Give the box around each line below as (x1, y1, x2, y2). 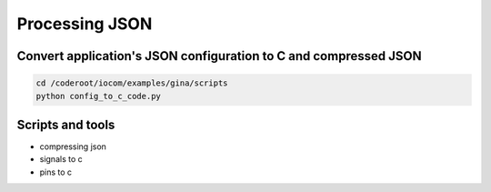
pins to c (39, 167, 73, 177)
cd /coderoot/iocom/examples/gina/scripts (35, 78, 228, 88)
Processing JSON (16, 14, 153, 34)
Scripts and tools (16, 116, 115, 132)
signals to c (39, 154, 83, 165)
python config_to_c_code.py (35, 91, 161, 101)
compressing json (39, 141, 106, 152)
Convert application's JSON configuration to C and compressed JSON (16, 48, 422, 64)
